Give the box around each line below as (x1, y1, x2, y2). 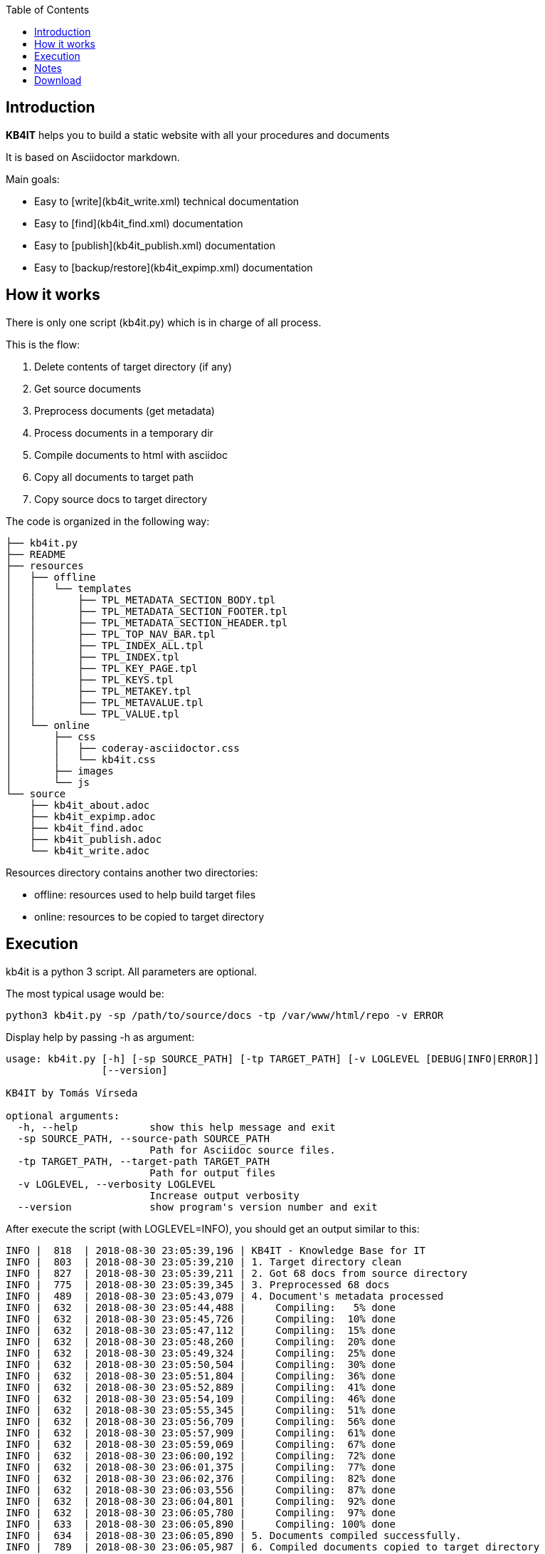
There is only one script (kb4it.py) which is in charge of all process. (6, 316, 322, 328)
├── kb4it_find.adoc (29, 822, 144, 834)
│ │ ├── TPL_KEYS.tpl (6, 673, 174, 685)
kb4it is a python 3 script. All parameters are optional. (6, 965, 258, 978)
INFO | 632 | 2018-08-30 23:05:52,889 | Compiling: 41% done (6, 1381, 396, 1393)
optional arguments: (6, 1109, 120, 1122)
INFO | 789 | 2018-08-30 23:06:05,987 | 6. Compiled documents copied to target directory (6, 1540, 540, 1553)
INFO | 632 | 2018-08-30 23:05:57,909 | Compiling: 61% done (6, 1426, 396, 1439)
